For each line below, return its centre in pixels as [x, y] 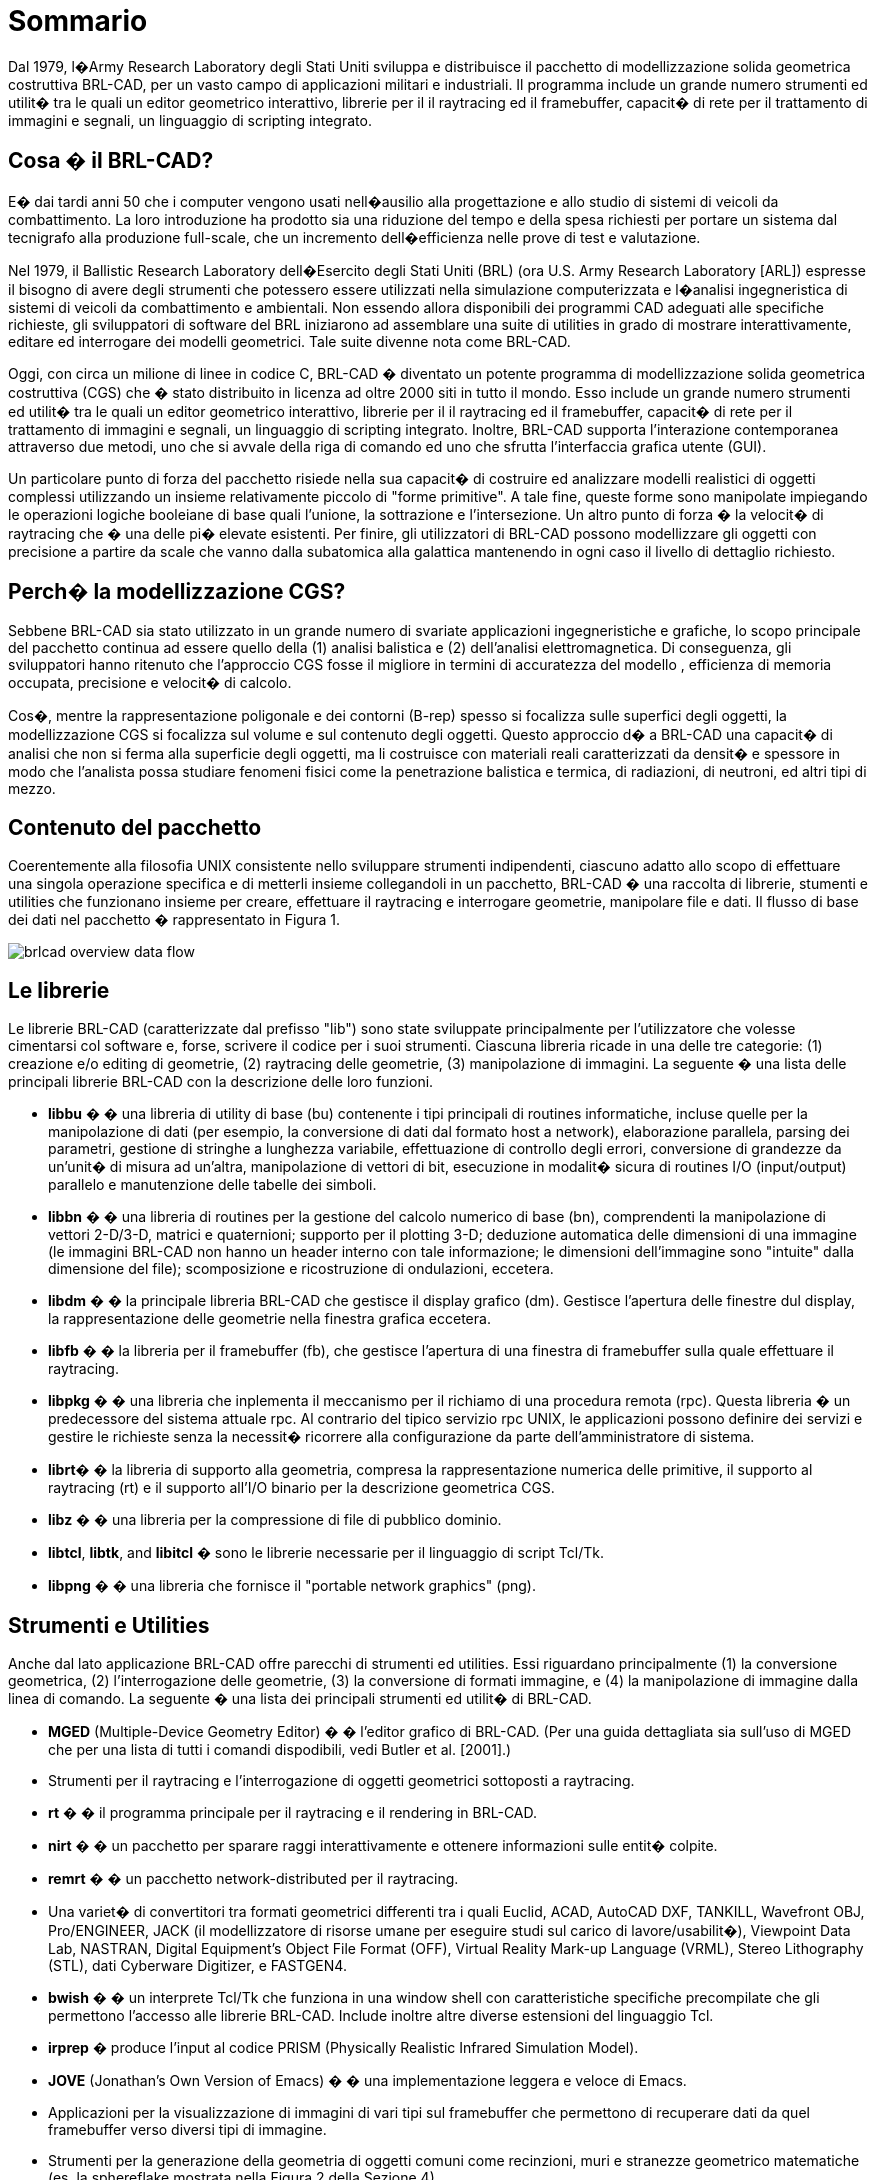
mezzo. [32, 789]
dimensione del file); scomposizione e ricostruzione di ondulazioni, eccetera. [301, 1269]
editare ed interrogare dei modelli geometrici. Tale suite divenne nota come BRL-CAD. [289, 341]
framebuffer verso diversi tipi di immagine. [187, 2129]
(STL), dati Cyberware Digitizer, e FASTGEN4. [197, 1965]
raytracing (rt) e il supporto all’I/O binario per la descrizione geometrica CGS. [301, 1488]
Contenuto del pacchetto [135, 827]
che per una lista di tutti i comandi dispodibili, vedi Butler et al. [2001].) [280, 1749]
